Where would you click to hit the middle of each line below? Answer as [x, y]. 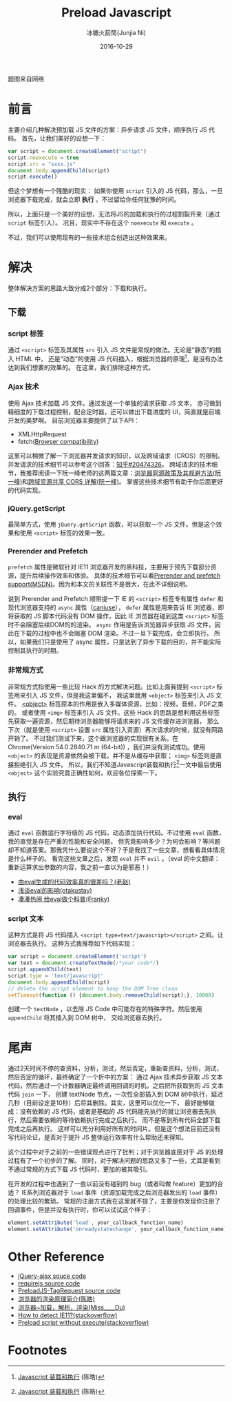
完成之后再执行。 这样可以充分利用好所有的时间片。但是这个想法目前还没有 [114, 1129]
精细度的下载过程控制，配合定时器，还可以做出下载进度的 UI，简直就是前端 [114, 412]
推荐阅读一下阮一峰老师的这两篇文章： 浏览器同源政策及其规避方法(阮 [124, 473]
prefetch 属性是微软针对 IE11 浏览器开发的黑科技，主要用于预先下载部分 [109, 567]
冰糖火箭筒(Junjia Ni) [116, 32]
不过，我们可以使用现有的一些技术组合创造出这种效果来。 [89, 237]
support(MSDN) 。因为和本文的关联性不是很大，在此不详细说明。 [99, 585]
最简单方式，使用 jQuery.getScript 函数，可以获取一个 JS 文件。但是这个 [112, 525]
